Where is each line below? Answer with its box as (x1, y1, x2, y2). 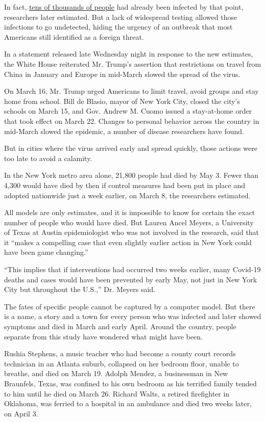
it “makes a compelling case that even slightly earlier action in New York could (4, 236, 252, 247)
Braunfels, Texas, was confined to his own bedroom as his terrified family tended (4, 378, 257, 388)
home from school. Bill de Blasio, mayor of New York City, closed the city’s (4, 95, 240, 106)
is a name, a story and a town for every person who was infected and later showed (4, 311, 261, 322)
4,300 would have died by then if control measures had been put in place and (4, 179, 245, 190)
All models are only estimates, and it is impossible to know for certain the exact (4, 207, 255, 218)
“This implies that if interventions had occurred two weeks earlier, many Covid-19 (4, 264, 261, 275)
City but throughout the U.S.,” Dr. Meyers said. (4, 284, 156, 295)
